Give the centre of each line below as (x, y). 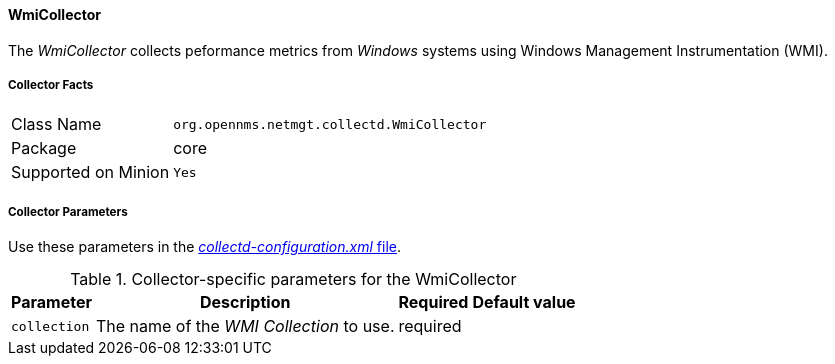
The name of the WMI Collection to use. (245, 326)
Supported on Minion (90, 172)
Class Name (56, 124)
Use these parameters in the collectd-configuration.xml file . (204, 247)
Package (44, 148)
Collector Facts (51, 85)
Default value (524, 302)
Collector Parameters (68, 211)
